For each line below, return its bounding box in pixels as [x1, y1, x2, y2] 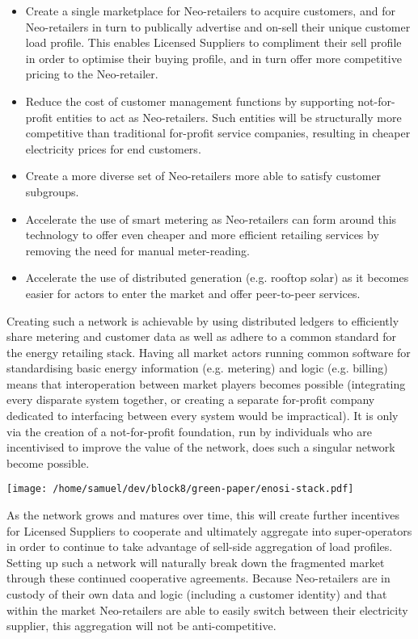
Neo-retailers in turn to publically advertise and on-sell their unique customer [25, 18, 411, 35]
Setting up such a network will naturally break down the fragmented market [6, 553, 385, 570]
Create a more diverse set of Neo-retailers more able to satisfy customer [25, 167, 382, 184]
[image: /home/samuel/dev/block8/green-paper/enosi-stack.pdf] [6, 483, 354, 495]
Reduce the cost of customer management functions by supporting [25, 92, 354, 109]
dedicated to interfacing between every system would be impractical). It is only [6, 407, 399, 424]
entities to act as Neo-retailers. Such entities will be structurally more [56, 108, 402, 125]
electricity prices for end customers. [25, 140, 201, 157]
